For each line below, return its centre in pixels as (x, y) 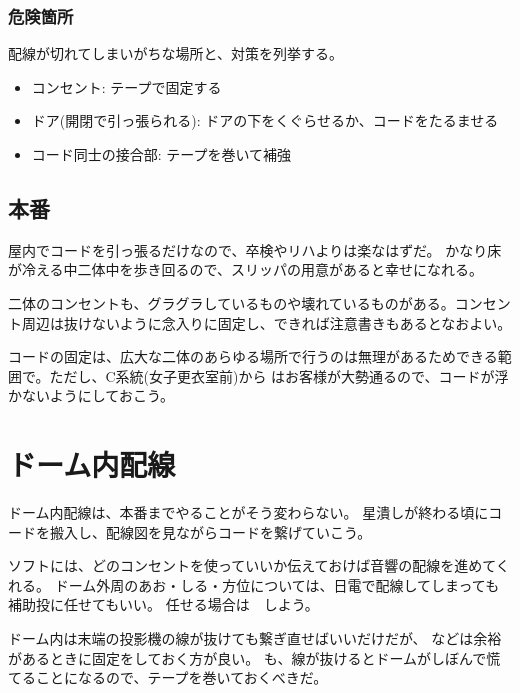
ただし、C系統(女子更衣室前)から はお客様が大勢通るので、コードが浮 (279, 375)
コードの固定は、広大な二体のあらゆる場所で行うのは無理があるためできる (253, 356)
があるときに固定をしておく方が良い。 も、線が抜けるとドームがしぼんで (247, 657)
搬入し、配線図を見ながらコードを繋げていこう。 (210, 531)
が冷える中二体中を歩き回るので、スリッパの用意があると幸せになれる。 (246, 269)
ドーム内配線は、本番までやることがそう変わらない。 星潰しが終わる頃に (248, 512)
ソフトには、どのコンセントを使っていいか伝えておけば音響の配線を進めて (252, 565)
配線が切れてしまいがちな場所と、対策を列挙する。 (176, 53)
